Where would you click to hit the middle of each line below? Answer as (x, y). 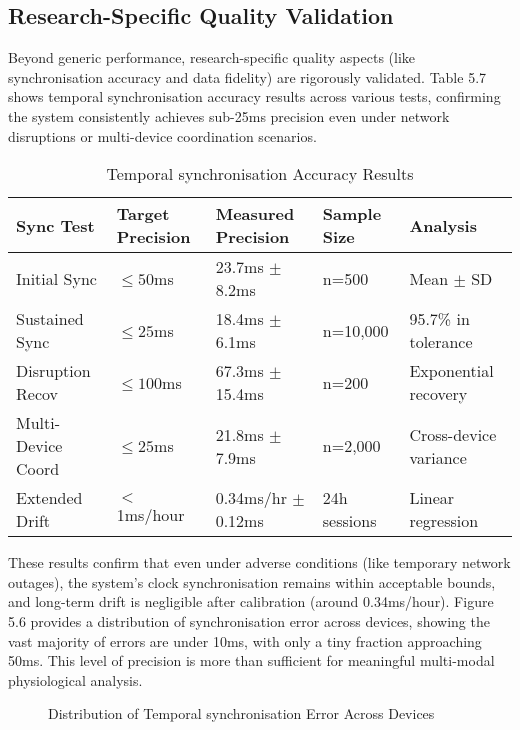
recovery (438, 394)
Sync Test (55, 225)
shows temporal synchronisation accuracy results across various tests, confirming (254, 96)
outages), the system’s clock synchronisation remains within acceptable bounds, (252, 581)
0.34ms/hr (251, 498)
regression (444, 521)
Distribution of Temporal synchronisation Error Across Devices (241, 713)
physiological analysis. (75, 679)
